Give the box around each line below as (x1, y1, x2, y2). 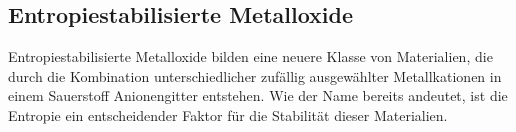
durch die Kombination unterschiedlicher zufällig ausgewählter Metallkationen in (8, 65, 502, 86)
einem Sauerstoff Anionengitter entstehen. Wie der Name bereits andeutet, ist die (8, 85, 508, 106)
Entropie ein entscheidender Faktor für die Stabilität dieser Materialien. (8, 104, 448, 125)
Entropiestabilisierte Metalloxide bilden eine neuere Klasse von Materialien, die (8, 46, 493, 67)
